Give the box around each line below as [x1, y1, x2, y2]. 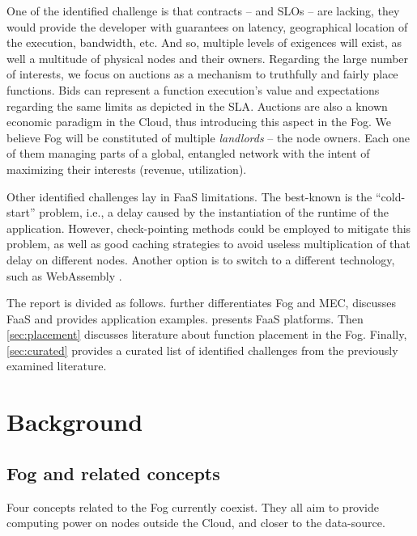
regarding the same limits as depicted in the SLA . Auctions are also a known [6, 97, 388, 114]
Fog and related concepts [6, 460, 220, 485]
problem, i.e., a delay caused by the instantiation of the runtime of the [39, 204, 389, 221]
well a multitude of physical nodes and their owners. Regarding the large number [6, 49, 409, 66]
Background [6, 405, 143, 438]
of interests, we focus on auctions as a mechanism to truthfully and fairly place [6, 65, 398, 82]
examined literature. [6, 357, 107, 374]
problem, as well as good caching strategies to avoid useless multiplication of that [6, 235, 411, 252]
